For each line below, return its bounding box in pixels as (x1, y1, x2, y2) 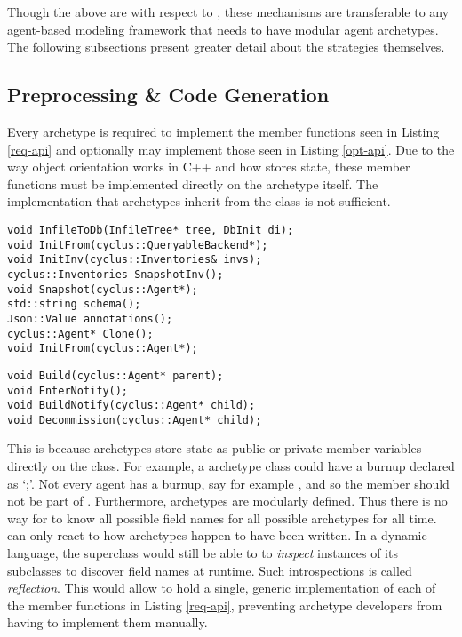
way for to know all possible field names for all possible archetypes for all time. (7, 508, 437, 527)
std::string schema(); (7, 298, 141, 311)
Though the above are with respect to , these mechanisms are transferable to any (7, 3, 450, 20)
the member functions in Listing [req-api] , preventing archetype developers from (7, 595, 442, 614)
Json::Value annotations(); (7, 312, 173, 325)
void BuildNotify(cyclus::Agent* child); (7, 399, 256, 412)
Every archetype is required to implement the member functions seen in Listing (7, 122, 440, 140)
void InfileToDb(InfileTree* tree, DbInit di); (7, 223, 294, 236)
